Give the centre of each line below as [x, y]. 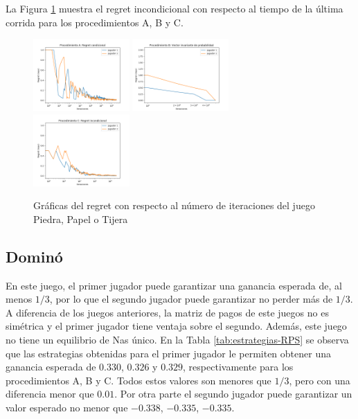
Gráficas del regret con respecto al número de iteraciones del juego [174, 205]
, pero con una [320, 380]
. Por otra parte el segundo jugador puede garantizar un [233, 394]
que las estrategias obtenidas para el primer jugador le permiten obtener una [168, 353]
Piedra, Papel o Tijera [81, 219]
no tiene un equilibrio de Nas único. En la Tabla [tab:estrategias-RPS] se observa [177, 340]
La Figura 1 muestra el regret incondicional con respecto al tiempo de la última [174, 8]
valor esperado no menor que [67, 408]
